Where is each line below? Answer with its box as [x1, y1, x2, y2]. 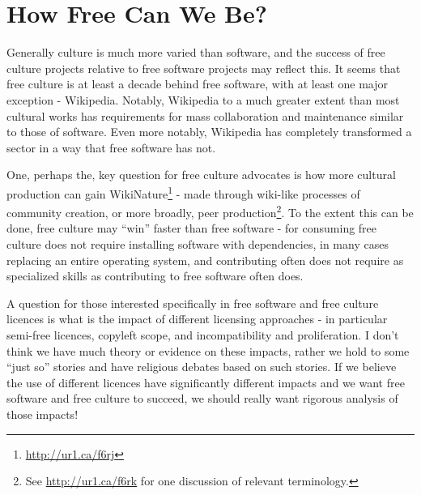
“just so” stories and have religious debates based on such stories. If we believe [6, 358, 397, 375]
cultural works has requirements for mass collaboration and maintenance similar [6, 107, 404, 124]
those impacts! [6, 405, 79, 422]
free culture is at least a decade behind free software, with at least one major [6, 75, 389, 92]
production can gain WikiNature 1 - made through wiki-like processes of [6, 182, 360, 202]
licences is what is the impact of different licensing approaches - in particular [6, 310, 388, 327]
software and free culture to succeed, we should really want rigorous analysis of [6, 390, 398, 407]
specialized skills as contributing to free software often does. [6, 267, 304, 284]
